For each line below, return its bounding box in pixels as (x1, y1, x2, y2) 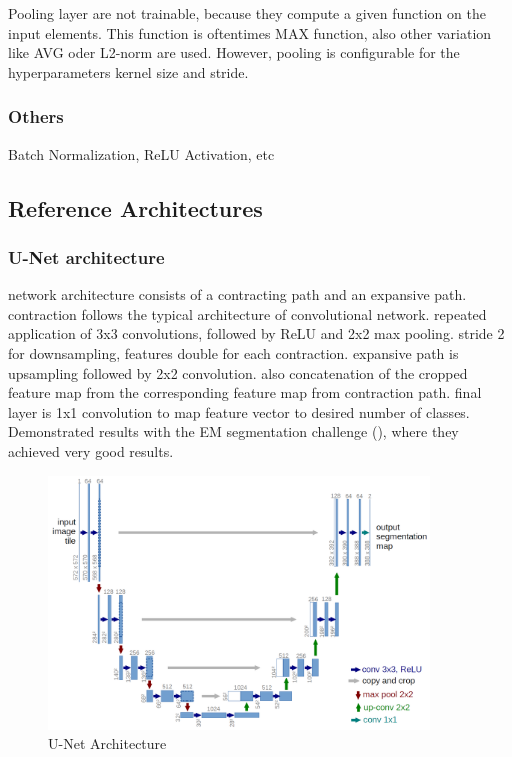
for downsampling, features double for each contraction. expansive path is (8, 342, 459, 363)
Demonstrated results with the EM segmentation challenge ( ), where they (8, 421, 459, 442)
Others (8, 104, 64, 129)
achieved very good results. (8, 440, 174, 461)
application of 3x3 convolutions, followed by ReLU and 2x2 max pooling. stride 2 (8, 323, 505, 344)
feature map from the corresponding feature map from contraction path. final (8, 382, 482, 403)
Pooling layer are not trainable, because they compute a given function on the (8, 3, 486, 23)
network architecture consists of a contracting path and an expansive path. (8, 284, 467, 305)
